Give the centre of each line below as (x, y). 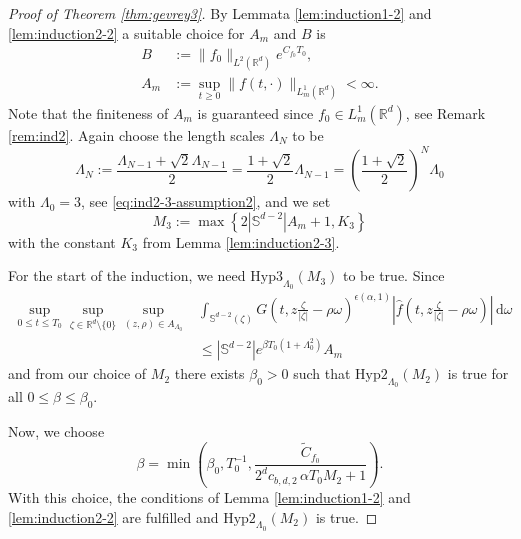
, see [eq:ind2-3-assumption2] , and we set (205, 201)
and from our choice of (77, 373)
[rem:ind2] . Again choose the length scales (136, 134)
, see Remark (445, 112)
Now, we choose (56, 431)
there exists (209, 373)
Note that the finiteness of (88, 112)
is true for (478, 373)
